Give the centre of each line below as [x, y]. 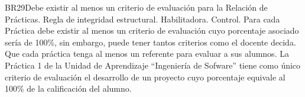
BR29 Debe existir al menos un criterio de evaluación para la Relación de [136, 7]
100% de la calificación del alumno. [68, 88]
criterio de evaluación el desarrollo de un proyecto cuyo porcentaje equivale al [145, 77]
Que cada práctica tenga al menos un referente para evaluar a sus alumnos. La [147, 54]
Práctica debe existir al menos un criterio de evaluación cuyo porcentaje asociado [152, 30]
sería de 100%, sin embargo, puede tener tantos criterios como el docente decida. [150, 42]
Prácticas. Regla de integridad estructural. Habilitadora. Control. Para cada [142, 19]
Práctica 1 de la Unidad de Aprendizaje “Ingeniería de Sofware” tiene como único [153, 65]
